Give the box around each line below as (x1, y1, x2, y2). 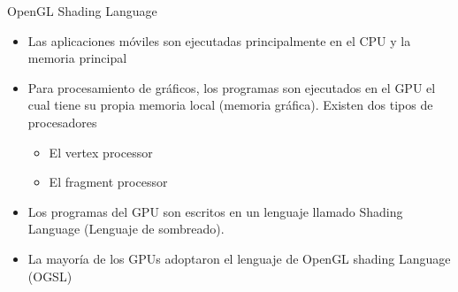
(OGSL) (27, 266, 73, 285)
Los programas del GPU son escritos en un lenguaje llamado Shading (27, 202, 403, 220)
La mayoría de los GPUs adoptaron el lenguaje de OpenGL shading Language (27, 249, 451, 267)
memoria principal (27, 49, 127, 67)
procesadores (27, 112, 97, 131)
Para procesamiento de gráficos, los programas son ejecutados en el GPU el (27, 78, 436, 96)
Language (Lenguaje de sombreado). (27, 219, 225, 238)
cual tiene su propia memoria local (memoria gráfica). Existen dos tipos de (27, 96, 433, 114)
